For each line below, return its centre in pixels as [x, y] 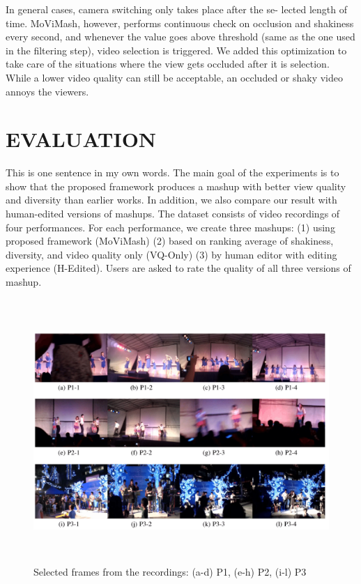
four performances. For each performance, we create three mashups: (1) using [170, 227]
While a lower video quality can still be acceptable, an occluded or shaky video [175, 77]
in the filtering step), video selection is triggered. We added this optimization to [176, 50]
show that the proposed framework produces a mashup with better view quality [176, 186]
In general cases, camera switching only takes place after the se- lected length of [177, 9]
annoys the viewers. [47, 91]
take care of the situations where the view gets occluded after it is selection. [168, 64]
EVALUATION [81, 139]
